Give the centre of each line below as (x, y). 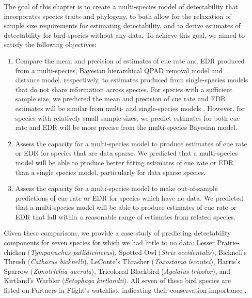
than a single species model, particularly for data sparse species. (110, 172)
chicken (15, 252)
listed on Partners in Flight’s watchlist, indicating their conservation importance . (125, 290)
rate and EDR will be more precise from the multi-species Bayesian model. (126, 127)
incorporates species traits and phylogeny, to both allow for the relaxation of (118, 16)
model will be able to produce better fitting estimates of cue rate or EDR (124, 162)
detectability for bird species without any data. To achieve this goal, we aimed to (124, 35)
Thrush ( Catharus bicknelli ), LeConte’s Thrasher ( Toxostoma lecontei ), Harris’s (122, 261)
